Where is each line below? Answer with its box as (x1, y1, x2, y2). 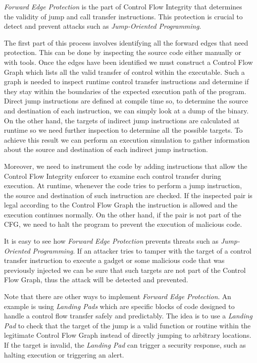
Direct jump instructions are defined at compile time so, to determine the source (4, 96, 248, 106)
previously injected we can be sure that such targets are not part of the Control (4, 264, 246, 275)
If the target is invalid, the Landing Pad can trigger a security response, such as (4, 340, 246, 350)
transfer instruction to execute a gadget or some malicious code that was (4, 255, 225, 265)
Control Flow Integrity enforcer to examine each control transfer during (4, 170, 221, 181)
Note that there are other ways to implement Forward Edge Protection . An (4, 291, 231, 302)
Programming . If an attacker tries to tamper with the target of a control (32, 245, 252, 256)
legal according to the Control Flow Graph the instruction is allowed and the (4, 200, 238, 210)
